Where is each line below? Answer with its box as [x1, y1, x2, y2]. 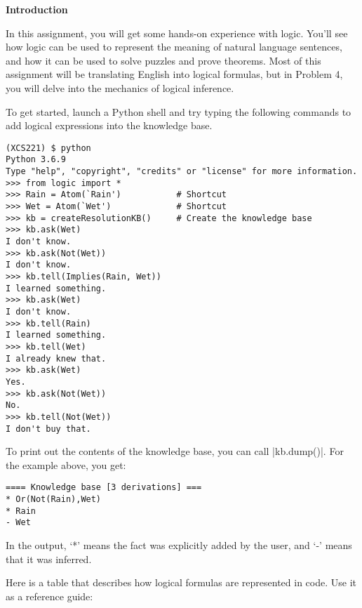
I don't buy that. [6, 423, 91, 434]
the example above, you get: [6, 457, 126, 472]
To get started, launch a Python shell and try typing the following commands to [6, 104, 351, 119]
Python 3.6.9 [6, 154, 66, 165]
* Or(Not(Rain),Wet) [6, 494, 102, 504]
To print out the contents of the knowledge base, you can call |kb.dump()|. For [6, 444, 344, 458]
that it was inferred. [6, 551, 92, 566]
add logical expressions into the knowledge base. [6, 118, 213, 133]
